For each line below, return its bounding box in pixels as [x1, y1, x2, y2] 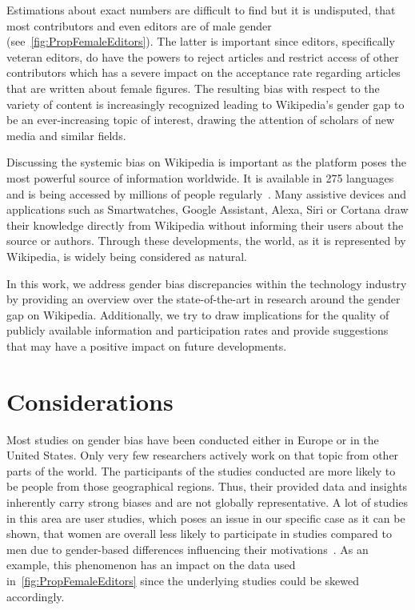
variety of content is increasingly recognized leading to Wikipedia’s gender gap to [6, 95, 405, 112]
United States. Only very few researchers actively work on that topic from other [6, 447, 399, 464]
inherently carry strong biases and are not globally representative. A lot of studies [6, 493, 409, 510]
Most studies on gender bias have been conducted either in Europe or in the [6, 431, 379, 447]
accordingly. [6, 588, 65, 604]
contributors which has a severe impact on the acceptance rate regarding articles [6, 64, 401, 81]
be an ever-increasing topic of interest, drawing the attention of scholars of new [6, 111, 395, 128]
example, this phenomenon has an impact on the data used [6, 556, 296, 573]
